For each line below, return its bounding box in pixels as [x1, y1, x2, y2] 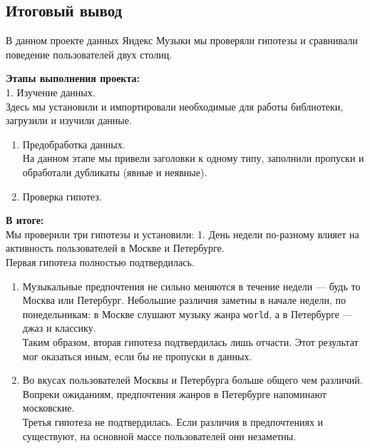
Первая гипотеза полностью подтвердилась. [6, 254, 195, 269]
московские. [22, 400, 75, 415]
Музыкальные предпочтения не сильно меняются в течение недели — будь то [22, 278, 361, 293]
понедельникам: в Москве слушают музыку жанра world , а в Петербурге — [22, 306, 353, 321]
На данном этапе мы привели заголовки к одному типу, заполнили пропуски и [22, 151, 364, 166]
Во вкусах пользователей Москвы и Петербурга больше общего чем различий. [22, 372, 363, 387]
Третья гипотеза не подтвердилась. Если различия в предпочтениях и [22, 414, 324, 429]
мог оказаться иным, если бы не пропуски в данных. [22, 348, 252, 363]
